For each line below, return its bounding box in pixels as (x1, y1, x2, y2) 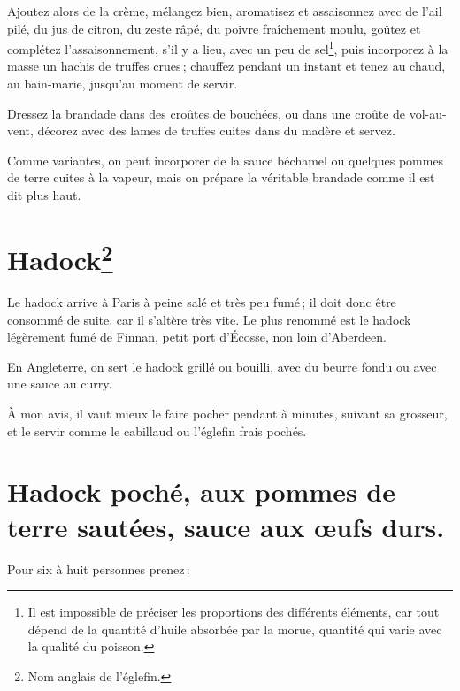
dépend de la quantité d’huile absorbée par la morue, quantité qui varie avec (27, 619, 442, 638)
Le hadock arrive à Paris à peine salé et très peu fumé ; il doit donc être (7, 293, 396, 311)
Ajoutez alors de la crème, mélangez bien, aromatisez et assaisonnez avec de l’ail (7, 2, 442, 19)
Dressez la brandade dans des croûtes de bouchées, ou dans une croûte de (7, 104, 406, 122)
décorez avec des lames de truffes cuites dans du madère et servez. (37, 121, 395, 140)
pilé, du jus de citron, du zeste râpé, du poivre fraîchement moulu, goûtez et (7, 19, 421, 37)
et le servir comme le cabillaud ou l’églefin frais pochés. (7, 421, 307, 440)
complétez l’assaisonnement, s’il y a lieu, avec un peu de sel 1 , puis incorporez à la (7, 37, 448, 58)
